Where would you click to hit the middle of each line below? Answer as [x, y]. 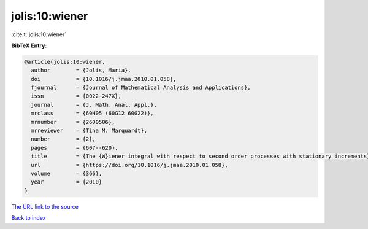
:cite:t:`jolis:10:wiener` [39, 34]
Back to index [29, 218]
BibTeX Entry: [29, 45]
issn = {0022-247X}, [76, 96]
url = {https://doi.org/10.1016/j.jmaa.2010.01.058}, [129, 165]
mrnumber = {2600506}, [73, 122]
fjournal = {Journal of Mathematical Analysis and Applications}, [141, 88]
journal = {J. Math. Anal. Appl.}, [94, 105]
